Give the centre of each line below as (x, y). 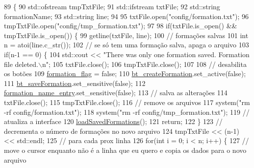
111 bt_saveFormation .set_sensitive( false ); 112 (75, 83)
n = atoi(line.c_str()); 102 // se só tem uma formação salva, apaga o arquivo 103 (127, 45)
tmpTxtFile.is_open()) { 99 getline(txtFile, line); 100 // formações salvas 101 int (126, 35)
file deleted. (21, 64)
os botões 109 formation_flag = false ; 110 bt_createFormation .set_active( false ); (125, 73)
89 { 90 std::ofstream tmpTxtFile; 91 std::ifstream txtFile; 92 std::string (112, 6)
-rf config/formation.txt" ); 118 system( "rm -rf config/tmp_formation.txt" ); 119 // (127, 112)
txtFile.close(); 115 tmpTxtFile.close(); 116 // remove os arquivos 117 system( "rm (127, 102)
